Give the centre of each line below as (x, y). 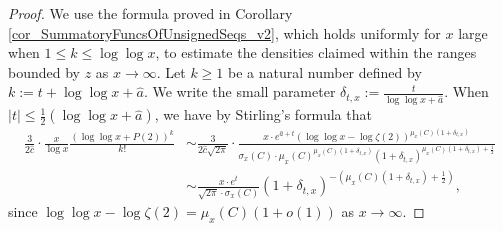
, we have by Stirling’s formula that (263, 114)
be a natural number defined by (325, 71)
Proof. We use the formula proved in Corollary (150, 13)
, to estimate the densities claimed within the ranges (316, 52)
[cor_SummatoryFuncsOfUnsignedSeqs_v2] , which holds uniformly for (224, 32)
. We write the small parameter (239, 91)
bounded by (44, 71)
